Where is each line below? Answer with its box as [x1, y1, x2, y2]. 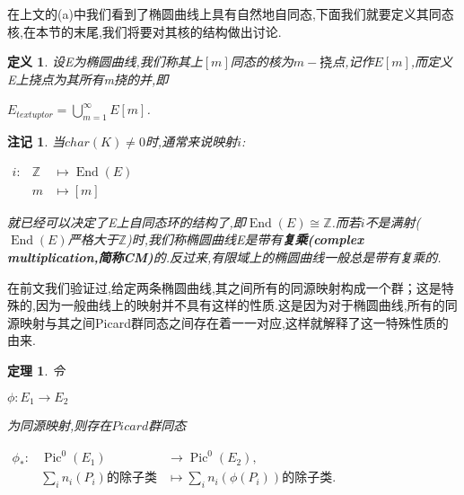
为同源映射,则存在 [7, 416, 112, 435]
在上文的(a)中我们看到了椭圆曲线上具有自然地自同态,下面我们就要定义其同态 [7, 4, 454, 22]
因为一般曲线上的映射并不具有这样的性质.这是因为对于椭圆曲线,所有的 [35, 296, 445, 314]
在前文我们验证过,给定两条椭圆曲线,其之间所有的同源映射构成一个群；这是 [7, 278, 442, 296]
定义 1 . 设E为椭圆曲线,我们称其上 [7, 52, 203, 71]
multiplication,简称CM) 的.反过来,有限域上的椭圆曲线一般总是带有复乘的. [7, 248, 442, 267]
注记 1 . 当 [7, 132, 65, 151]
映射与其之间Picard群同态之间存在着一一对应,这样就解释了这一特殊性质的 [19, 313, 449, 331]
